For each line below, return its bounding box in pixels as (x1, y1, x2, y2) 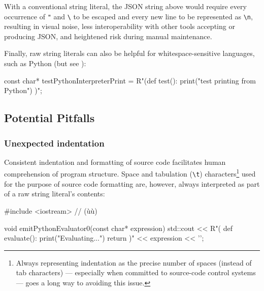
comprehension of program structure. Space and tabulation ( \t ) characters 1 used (4, 167, 256, 179)
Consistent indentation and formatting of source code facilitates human (4, 156, 226, 167)
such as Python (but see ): (4, 58, 86, 69)
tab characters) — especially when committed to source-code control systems (16, 267, 256, 278)
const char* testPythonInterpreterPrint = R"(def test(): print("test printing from (4, 75, 256, 85)
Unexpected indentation (4, 136, 105, 149)
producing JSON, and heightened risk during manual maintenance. (4, 31, 212, 41)
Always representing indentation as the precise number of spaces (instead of (16, 257, 252, 268)
